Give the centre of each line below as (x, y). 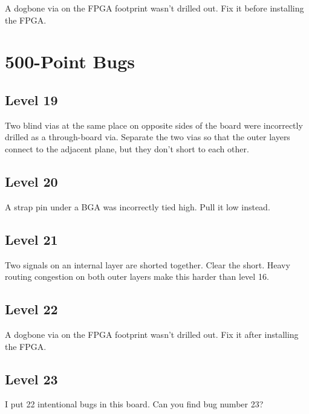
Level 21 (31, 239)
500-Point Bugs (70, 61)
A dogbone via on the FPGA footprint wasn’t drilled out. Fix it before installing (154, 8)
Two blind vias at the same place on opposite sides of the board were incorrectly (154, 125)
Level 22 (31, 309)
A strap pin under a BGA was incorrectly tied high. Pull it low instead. (138, 206)
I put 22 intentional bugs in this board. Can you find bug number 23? (134, 404)
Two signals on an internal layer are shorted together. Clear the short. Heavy (148, 264)
